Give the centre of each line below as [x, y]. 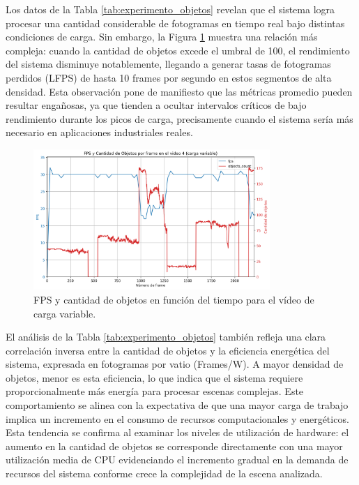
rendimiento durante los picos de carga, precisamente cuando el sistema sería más [179, 118]
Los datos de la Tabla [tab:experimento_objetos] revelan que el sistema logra [170, 9]
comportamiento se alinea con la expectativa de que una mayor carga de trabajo [177, 405]
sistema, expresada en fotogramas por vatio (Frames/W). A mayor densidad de [175, 364]
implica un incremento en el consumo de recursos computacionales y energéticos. [177, 418]
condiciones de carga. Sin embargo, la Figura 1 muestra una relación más [162, 37]
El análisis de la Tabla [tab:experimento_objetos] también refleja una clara [166, 337]
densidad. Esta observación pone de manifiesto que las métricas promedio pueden [179, 91]
